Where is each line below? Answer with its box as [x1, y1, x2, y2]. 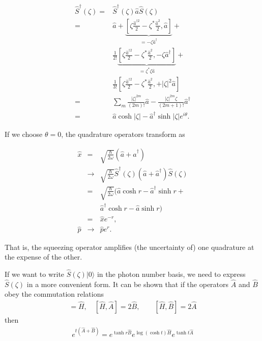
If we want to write [5, 268, 65, 279]
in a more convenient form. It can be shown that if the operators [26, 278, 229, 289]
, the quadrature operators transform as [61, 129, 185, 139]
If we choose [5, 129, 43, 139]
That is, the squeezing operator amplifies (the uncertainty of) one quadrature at [5, 241, 254, 252]
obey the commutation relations [5, 289, 104, 299]
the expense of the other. [5, 251, 82, 262]
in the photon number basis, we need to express [97, 268, 246, 279]
